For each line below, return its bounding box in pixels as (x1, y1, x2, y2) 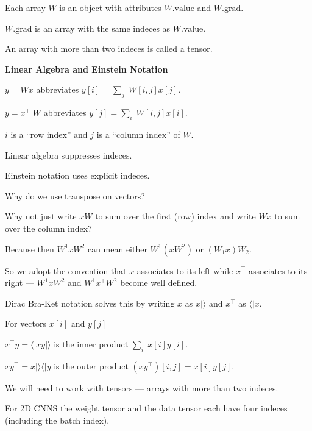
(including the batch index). (5, 413, 110, 426)
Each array (5, 1, 46, 13)
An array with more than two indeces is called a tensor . (5, 42, 213, 55)
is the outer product (54, 359, 129, 372)
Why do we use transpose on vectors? (5, 189, 145, 202)
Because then (5, 242, 54, 255)
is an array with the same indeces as (35, 21, 171, 34)
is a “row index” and (10, 127, 88, 140)
